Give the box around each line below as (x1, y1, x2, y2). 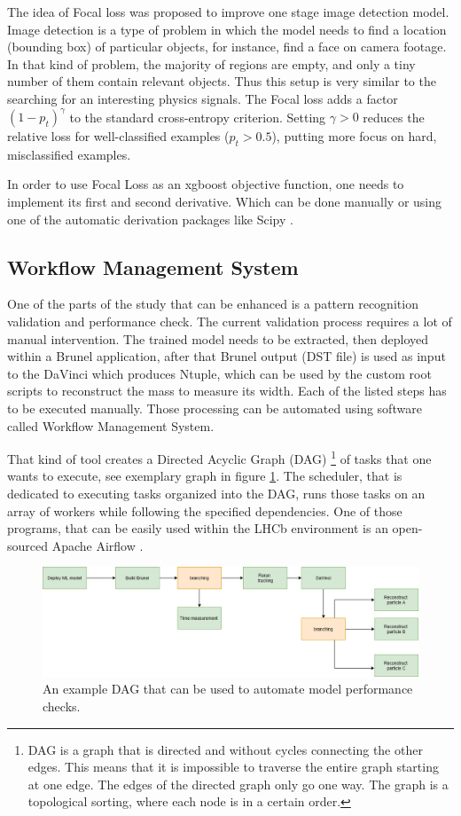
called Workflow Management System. (7, 416, 215, 435)
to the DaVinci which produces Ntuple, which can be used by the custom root (7, 364, 432, 382)
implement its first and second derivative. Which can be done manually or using (7, 192, 442, 211)
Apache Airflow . (51, 536, 144, 554)
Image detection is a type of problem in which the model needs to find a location (7, 20, 447, 38)
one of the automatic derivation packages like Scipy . (7, 209, 293, 228)
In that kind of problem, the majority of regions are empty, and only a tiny (7, 54, 416, 73)
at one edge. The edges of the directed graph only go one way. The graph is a (27, 774, 449, 793)
